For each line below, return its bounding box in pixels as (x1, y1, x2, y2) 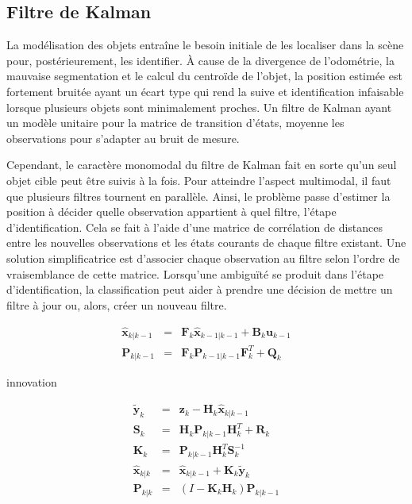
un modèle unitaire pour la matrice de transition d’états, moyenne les (6, 114, 345, 131)
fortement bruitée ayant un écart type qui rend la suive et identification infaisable (6, 83, 404, 99)
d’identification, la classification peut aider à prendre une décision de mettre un (6, 281, 393, 298)
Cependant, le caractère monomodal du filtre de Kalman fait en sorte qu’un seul (6, 156, 397, 173)
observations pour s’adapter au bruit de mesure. (6, 129, 240, 146)
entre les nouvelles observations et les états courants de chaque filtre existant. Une (6, 234, 406, 251)
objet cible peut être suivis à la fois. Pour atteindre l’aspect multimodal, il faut (6, 171, 391, 188)
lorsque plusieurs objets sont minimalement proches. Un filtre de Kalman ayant (6, 98, 392, 115)
